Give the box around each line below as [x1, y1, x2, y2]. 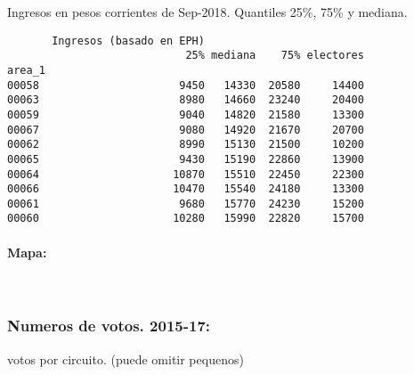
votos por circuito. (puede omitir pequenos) [7, 349, 244, 368]
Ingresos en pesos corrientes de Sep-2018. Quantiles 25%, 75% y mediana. [7, 3, 408, 20]
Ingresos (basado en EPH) [52, 34, 205, 47]
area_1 [7, 63, 45, 77]
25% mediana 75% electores [185, 49, 364, 62]
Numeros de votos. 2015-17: [7, 314, 211, 337]
